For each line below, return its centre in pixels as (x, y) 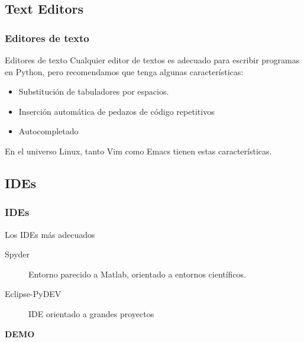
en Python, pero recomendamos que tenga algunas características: (124, 71)
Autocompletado (48, 131)
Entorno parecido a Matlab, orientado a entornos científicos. (138, 274)
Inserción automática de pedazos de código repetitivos (117, 111)
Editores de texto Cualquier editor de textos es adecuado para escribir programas (152, 60)
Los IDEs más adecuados (50, 234)
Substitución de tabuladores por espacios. (94, 91)
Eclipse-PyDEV (33, 294)
